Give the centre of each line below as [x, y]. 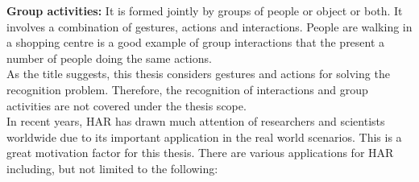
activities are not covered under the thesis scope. [127, 105]
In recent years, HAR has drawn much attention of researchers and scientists [196, 121]
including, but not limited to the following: [112, 168]
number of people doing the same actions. [109, 58]
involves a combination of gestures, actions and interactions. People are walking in [209, 26]
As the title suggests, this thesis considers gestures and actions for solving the [198, 74]
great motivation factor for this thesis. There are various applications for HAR [200, 153]
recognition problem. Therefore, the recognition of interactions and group [187, 89]
